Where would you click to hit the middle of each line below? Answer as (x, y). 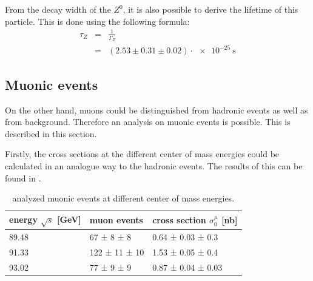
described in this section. (51, 133)
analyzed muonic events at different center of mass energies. (123, 198)
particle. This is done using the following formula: (97, 21)
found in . (23, 178)
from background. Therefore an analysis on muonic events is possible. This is (148, 122)
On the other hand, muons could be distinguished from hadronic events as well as (156, 110)
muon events (116, 220)
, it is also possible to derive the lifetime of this (210, 9)
